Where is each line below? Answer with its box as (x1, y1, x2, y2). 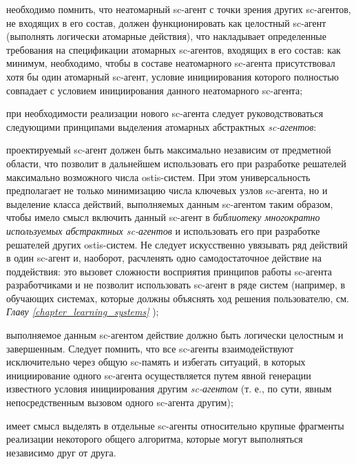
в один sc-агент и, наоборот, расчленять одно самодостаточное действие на (6, 251, 322, 265)
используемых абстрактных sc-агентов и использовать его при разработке (6, 223, 320, 238)
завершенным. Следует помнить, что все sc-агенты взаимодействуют (6, 341, 294, 355)
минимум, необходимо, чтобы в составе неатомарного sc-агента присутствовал (6, 56, 335, 70)
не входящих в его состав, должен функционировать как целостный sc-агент (6, 15, 326, 30)
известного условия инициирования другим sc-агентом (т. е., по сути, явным (6, 381, 332, 396)
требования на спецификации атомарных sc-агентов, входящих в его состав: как (6, 42, 341, 56)
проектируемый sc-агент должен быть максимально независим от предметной (6, 143, 331, 157)
